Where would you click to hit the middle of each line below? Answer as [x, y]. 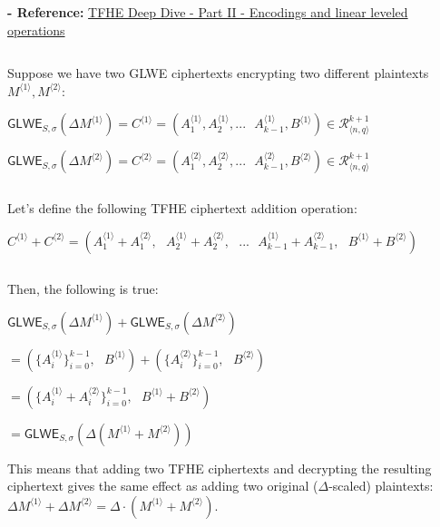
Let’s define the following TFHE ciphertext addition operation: [182, 208]
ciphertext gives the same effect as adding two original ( [163, 486]
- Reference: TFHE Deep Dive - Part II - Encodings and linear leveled [208, 12]
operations [36, 29]
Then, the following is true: [83, 288]
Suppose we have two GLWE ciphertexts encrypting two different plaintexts [218, 73]
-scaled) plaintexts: [381, 486]
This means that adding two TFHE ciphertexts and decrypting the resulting [220, 468]
